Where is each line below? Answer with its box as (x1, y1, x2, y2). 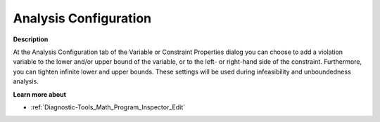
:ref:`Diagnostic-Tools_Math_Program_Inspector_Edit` (30, 102, 186, 111)
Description (13, 35, 49, 43)
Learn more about (13, 90, 67, 98)
